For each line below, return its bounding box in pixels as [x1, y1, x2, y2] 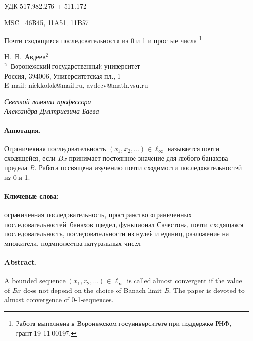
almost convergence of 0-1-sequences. [4, 294, 114, 305]
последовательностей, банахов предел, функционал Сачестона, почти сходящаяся [4, 219, 244, 229]
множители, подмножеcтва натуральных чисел [4, 238, 141, 248]
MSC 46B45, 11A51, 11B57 [4, 17, 89, 27]
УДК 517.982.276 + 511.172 [4, 1, 86, 11]
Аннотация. [4, 125, 41, 135]
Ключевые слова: [4, 191, 59, 201]
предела [4, 162, 28, 172]
